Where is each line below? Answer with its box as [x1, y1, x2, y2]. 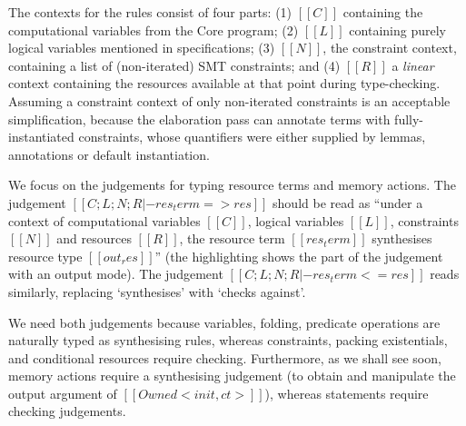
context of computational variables [8, 211, 201, 230]
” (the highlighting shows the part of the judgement [154, 246, 443, 265]
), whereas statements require [264, 383, 429, 402]
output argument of [8, 383, 117, 402]
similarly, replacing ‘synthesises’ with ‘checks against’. [8, 282, 306, 301]
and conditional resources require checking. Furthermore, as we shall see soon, [8, 348, 441, 367]
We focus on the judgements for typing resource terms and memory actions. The [8, 175, 456, 194]
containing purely [349, 20, 446, 39]
